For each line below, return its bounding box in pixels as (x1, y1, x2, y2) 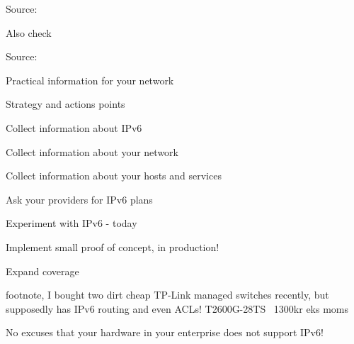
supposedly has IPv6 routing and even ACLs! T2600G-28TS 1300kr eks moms (6, 301, 349, 316)
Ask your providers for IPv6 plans (6, 192, 153, 206)
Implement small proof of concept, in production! (6, 239, 219, 254)
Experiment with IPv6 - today (6, 216, 137, 231)
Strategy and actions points (6, 96, 125, 111)
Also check (6, 25, 52, 40)
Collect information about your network (6, 144, 178, 159)
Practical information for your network (6, 72, 174, 87)
